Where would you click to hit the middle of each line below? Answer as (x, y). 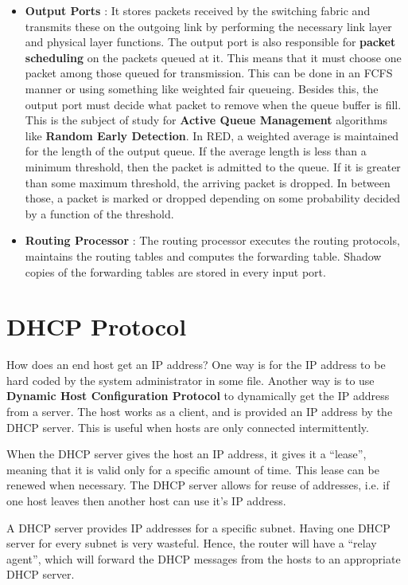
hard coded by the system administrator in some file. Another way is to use (190, 380)
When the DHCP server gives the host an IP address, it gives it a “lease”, (187, 454)
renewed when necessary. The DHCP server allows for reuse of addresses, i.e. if (198, 485)
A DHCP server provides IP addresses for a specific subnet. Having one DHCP (198, 527)
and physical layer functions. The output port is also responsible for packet (210, 42)
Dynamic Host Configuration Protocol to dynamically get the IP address (198, 396)
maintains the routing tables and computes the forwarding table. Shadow (203, 255)
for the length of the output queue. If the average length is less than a (196, 151)
